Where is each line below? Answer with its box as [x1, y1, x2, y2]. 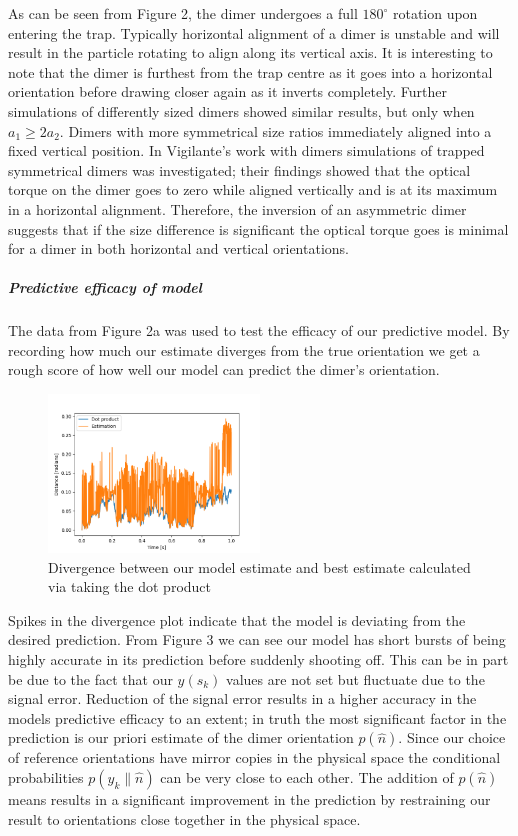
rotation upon [392, 3, 478, 23]
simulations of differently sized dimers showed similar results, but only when [8, 100, 475, 121]
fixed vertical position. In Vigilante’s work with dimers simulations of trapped [8, 140, 485, 161]
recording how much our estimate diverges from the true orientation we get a [8, 339, 480, 360]
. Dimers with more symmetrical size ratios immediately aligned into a [59, 120, 492, 141]
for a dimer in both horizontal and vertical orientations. [8, 238, 349, 259]
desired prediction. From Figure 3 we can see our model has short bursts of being [8, 629, 506, 650]
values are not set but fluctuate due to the [226, 668, 485, 689]
